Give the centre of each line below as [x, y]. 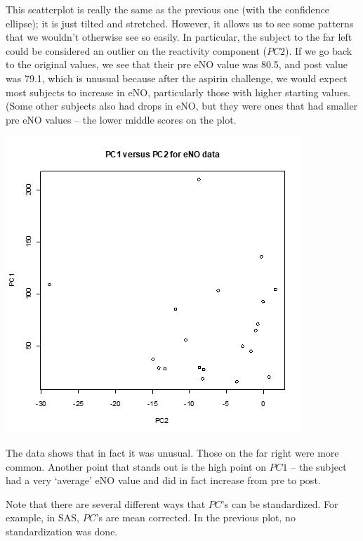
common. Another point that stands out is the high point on [136, 466]
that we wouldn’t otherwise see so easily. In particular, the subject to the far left [179, 37]
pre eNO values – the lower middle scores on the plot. [121, 119]
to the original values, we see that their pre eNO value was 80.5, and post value [177, 64]
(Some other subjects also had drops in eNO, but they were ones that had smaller [182, 106]
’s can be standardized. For [280, 503]
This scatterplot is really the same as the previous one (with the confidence [167, 9]
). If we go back [319, 50]
